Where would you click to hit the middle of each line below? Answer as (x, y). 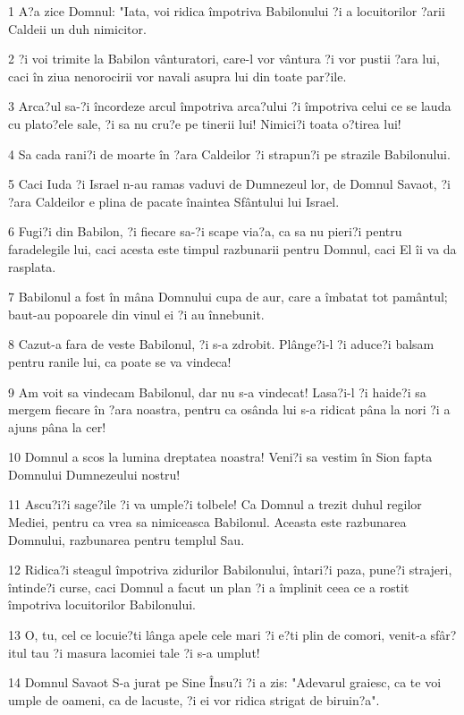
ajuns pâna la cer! (57, 426)
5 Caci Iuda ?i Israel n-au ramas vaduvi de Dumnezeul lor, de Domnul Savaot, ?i (229, 184)
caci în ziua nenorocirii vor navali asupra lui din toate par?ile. (177, 76)
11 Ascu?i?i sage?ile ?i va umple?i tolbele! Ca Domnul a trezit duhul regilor (215, 504)
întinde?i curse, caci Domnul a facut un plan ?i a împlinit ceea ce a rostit (209, 587)
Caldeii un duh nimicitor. (77, 28)
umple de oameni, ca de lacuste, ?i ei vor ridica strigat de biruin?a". (194, 699)
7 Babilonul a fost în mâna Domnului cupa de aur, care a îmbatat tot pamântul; (228, 297)
